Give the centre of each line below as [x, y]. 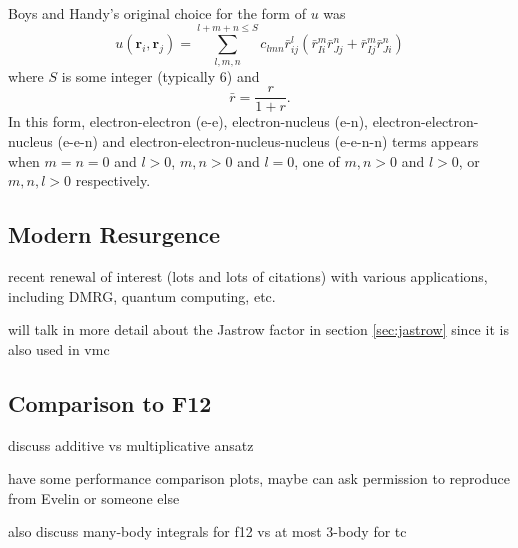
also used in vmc [59, 348]
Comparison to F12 [110, 402]
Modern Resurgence [114, 234]
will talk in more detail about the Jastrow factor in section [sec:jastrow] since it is [258, 329]
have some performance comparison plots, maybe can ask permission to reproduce [259, 478]
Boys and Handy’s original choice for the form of [157, 13]
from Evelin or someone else [94, 497]
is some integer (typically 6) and [160, 75]
